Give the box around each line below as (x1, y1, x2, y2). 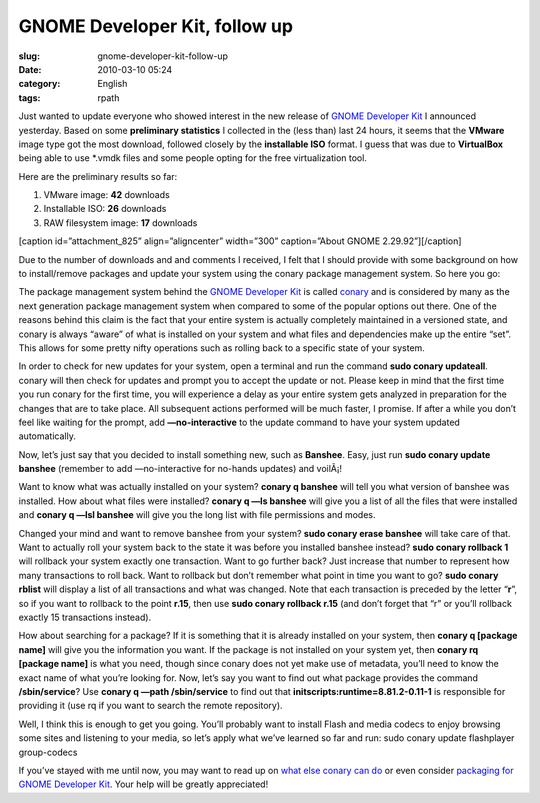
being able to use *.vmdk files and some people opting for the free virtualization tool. (18, 152, 367, 164)
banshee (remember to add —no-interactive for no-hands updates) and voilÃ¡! (18, 463, 343, 475)
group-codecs (18, 746, 78, 758)
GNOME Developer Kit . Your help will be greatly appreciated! (18, 778, 269, 790)
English (97, 78, 128, 90)
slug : (18, 50, 40, 62)
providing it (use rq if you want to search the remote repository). (18, 700, 284, 712)
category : (18, 78, 61, 90)
